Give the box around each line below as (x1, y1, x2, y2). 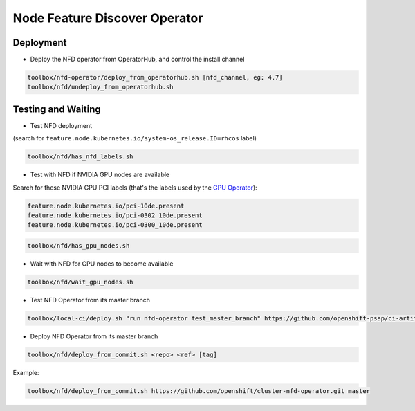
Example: (12, 368, 39, 376)
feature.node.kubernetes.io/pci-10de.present (27, 201, 185, 210)
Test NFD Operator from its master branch (30, 295, 151, 304)
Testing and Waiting (12, 103, 102, 115)
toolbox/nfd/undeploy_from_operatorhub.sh (27, 83, 174, 91)
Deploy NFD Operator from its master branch (30, 332, 158, 340)
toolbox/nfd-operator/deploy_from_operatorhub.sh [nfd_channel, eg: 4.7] (27, 73, 283, 82)
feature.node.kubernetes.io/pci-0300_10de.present (27, 221, 203, 229)
